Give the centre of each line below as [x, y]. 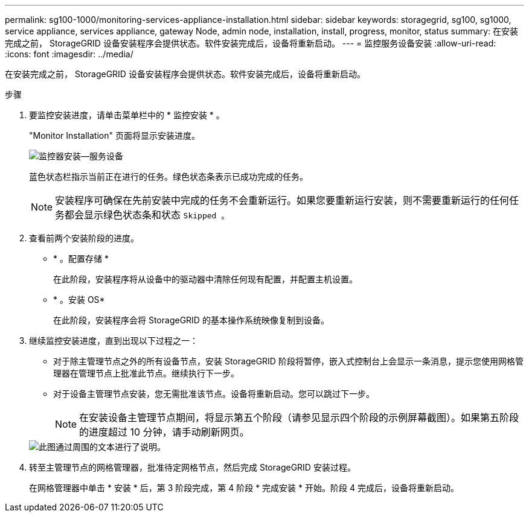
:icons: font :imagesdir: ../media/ [69, 54]
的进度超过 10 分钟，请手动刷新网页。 [164, 432]
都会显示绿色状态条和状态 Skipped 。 [147, 215]
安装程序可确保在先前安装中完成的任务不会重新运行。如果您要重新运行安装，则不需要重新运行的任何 [282, 200]
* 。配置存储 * [81, 258]
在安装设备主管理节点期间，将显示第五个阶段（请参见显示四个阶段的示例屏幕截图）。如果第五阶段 [299, 417]
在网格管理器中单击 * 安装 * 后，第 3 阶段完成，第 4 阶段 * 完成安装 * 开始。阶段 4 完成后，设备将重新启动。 [244, 488]
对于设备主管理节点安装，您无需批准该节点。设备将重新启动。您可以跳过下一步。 [214, 394]
